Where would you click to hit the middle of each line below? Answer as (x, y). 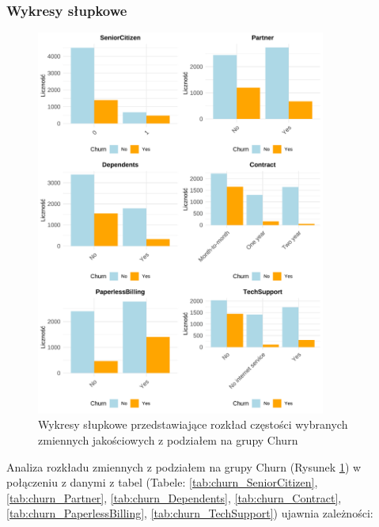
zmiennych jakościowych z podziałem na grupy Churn (168, 439)
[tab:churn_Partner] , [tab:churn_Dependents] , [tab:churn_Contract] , (174, 497)
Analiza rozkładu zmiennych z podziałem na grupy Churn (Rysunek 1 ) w (184, 466)
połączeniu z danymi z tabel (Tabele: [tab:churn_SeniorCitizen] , (162, 482)
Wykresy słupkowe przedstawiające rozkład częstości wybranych (193, 424)
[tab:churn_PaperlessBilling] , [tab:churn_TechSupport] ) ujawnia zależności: (190, 513)
